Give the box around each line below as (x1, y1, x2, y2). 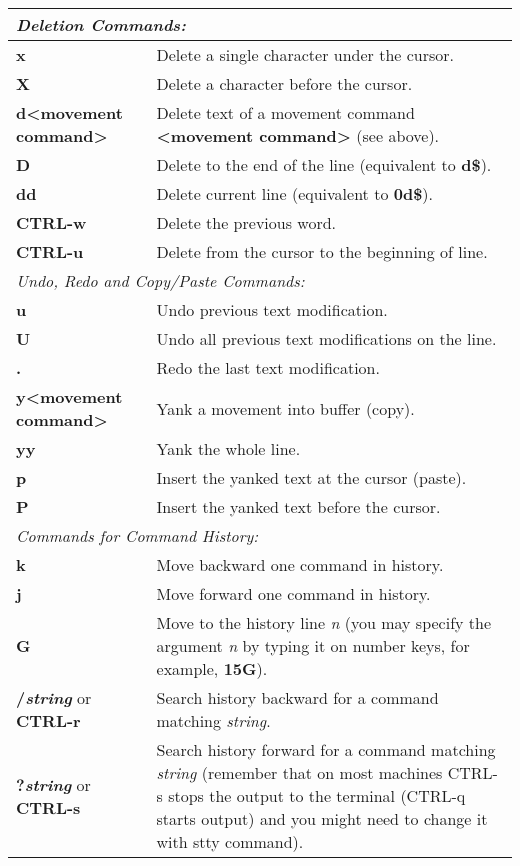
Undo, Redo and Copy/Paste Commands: (16, 269, 305, 292)
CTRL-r (16, 709, 81, 732)
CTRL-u (16, 240, 84, 263)
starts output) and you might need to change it (156, 807, 488, 830)
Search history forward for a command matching (156, 738, 496, 761)
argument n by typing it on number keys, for (156, 634, 470, 657)
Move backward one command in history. (156, 553, 444, 576)
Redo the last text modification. (156, 356, 380, 379)
